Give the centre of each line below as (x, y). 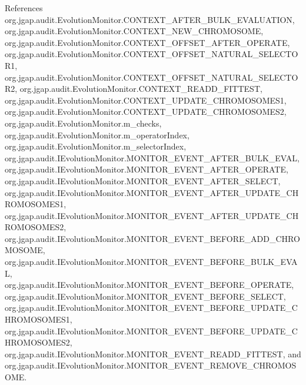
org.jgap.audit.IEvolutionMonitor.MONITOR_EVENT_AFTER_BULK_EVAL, (152, 157)
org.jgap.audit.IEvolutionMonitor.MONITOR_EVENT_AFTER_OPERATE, (147, 169)
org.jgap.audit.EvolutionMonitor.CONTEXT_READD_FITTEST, (141, 89)
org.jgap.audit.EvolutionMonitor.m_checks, (83, 123)
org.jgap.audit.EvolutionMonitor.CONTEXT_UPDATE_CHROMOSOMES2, (146, 112)
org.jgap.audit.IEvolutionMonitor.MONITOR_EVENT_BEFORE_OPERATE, (149, 285)
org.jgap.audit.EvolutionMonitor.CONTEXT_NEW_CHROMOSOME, (134, 31)
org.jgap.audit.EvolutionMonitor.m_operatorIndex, (97, 135)
